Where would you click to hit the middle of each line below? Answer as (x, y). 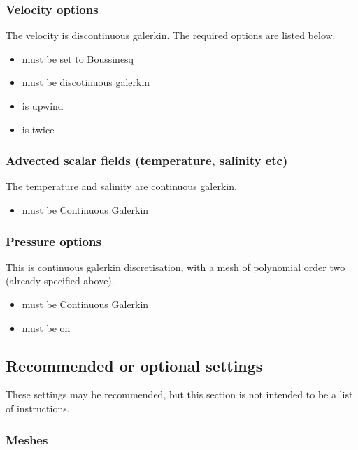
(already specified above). (60, 281)
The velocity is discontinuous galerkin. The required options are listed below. (171, 35)
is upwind (43, 106)
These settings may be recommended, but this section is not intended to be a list (179, 394)
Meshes (27, 439)
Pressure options (53, 241)
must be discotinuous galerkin (86, 82)
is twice (38, 129)
